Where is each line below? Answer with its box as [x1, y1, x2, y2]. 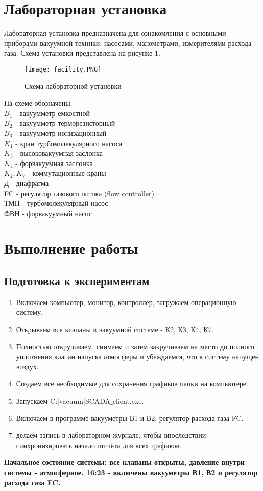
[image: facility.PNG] [25, 65, 102, 73]
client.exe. [112, 395, 144, 406]
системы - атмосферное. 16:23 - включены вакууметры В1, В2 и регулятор [4, 466, 258, 477]
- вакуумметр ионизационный [14, 127, 107, 138]
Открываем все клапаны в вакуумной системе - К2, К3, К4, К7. [16, 324, 214, 335]
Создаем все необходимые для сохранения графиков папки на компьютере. [16, 378, 248, 389]
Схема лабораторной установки [25, 80, 122, 91]
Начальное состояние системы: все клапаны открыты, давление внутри [4, 457, 245, 467]
